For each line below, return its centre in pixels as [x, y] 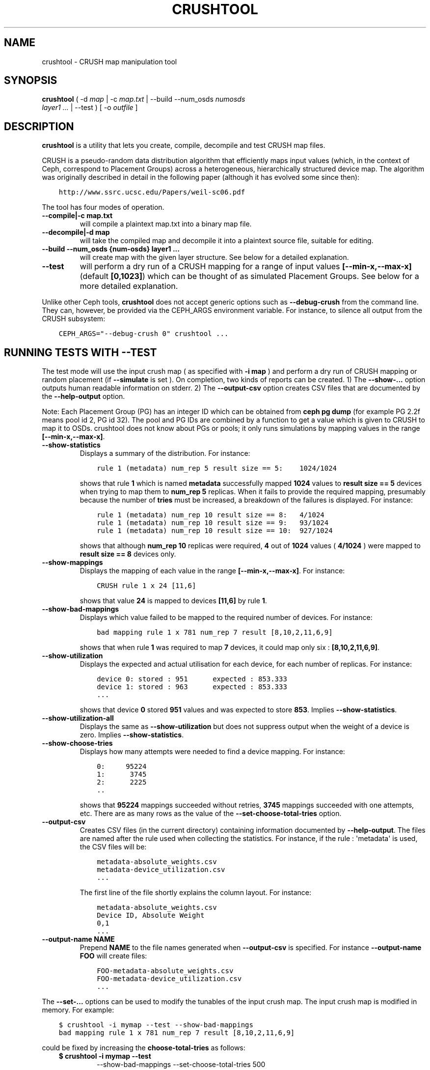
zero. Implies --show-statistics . [132, 735]
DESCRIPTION [39, 126]
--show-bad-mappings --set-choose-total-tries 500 [181, 1065]
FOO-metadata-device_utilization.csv [169, 979]
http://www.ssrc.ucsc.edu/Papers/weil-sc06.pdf [152, 192]
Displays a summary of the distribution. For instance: [165, 453]
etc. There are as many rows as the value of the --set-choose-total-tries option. [211, 814]
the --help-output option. [83, 396]
